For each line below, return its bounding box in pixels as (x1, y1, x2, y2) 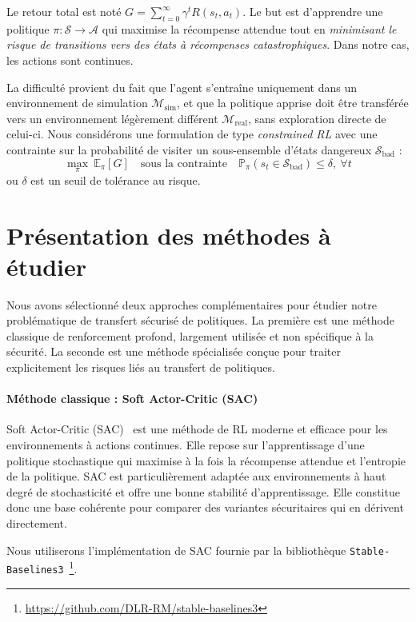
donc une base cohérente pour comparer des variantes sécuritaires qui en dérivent (6, 499, 404, 516)
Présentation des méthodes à (6, 218, 331, 251)
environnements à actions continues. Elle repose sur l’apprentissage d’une (6, 437, 365, 453)
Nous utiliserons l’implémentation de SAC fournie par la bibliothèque (6, 541, 346, 558)
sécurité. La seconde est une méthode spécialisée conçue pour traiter (6, 343, 341, 360)
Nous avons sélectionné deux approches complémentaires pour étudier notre (6, 296, 377, 313)
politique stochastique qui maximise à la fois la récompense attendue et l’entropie (6, 452, 406, 468)
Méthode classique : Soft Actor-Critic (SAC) (6, 390, 258, 407)
